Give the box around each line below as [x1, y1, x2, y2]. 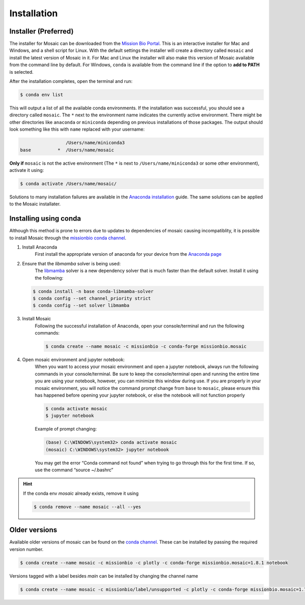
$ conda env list [20, 92, 64, 98]
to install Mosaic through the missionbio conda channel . [9, 234, 127, 241]
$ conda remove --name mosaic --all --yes [34, 504, 141, 509]
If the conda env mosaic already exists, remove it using [23, 490, 139, 496]
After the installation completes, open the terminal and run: [9, 78, 133, 84]
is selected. [9, 69, 34, 75]
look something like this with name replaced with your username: [9, 126, 145, 132]
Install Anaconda [22, 244, 57, 250]
